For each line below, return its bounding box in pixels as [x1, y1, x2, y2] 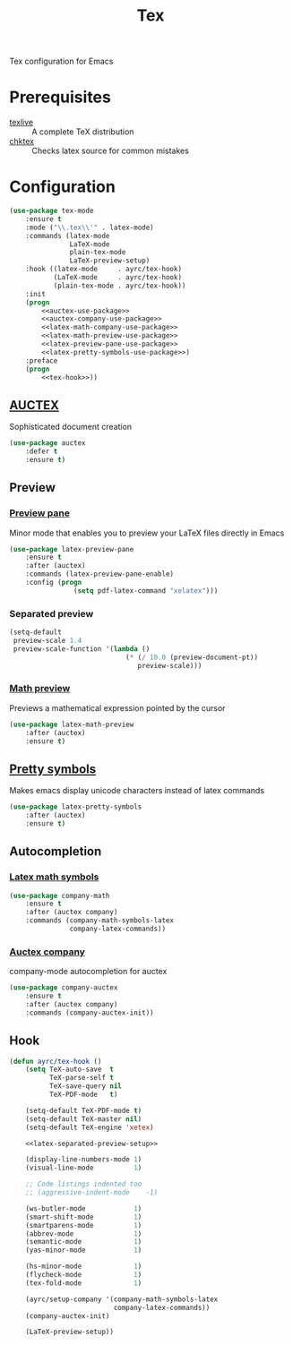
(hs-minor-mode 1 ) [25, 1262, 142, 1272]
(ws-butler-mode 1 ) [25, 1204, 142, 1213]
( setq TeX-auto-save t [25, 1065, 115, 1075]
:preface [25, 356, 58, 365]
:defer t [25, 447, 58, 457]
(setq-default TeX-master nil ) [25, 1114, 142, 1124]
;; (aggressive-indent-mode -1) [25, 1188, 159, 1197]
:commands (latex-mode [25, 231, 110, 240]
